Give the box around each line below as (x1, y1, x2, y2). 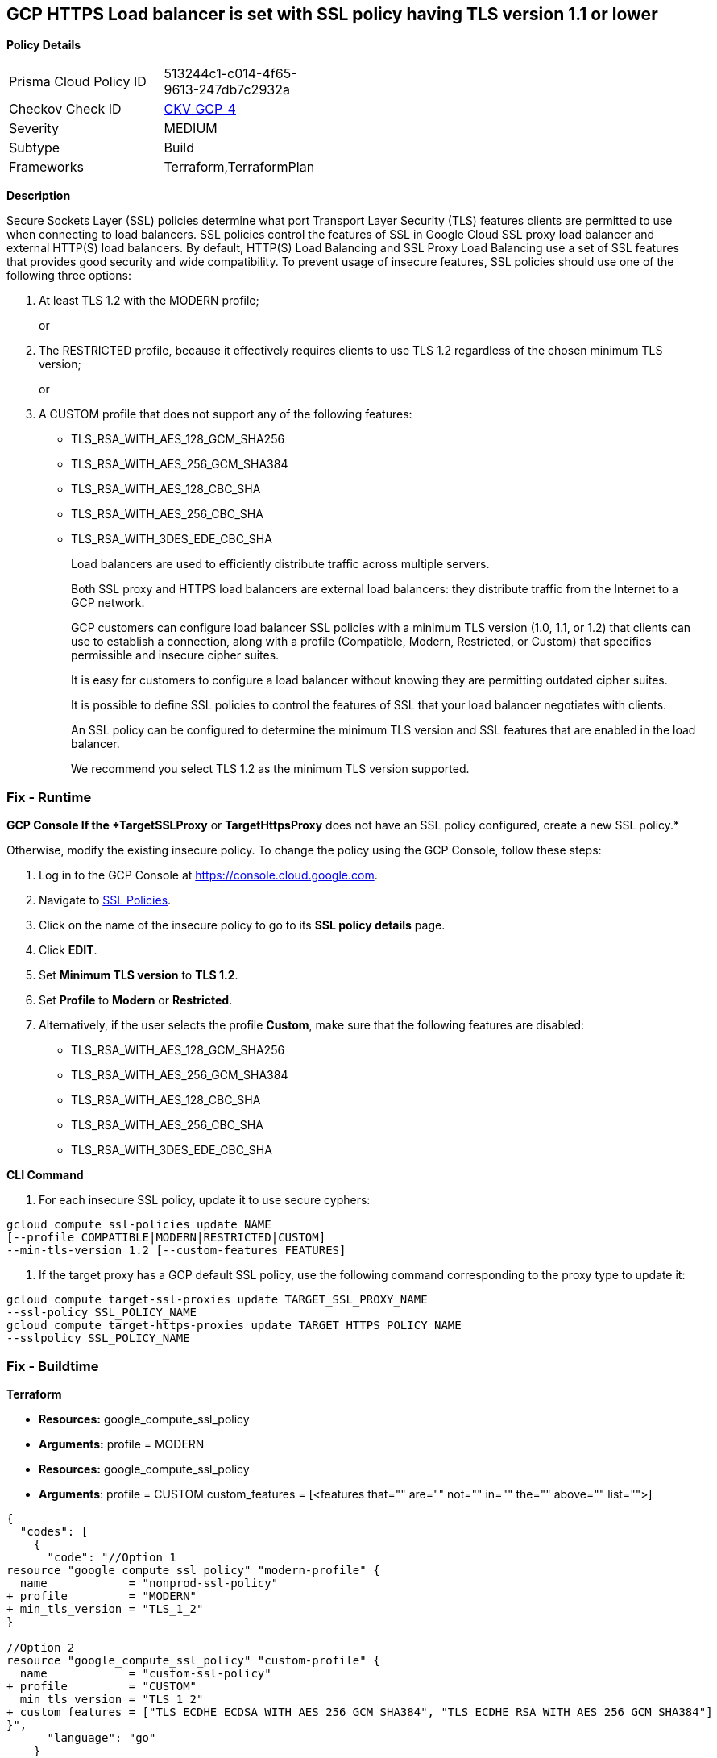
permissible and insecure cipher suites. (71, 648, 280, 663)
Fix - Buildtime (6, 1357, 99, 1374)
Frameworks (9, 159, 84, 176)
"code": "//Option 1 (47, 1550, 176, 1564)
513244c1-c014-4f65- (164, 65, 297, 82)
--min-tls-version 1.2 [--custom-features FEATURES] (6, 1244, 346, 1257)
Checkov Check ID (9, 101, 122, 118)
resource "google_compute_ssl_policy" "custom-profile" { (6, 1653, 380, 1667)
